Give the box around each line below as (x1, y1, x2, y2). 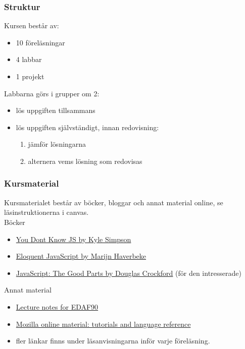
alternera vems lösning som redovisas (28, 155, 142, 166)
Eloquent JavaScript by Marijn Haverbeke (16, 251, 146, 261)
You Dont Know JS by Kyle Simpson (16, 234, 131, 244)
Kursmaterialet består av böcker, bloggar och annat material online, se (4, 197, 223, 207)
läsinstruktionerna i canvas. (4, 207, 89, 217)
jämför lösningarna (28, 139, 86, 149)
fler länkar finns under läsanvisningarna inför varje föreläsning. (16, 335, 210, 346)
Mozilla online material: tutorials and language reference (16, 318, 191, 329)
